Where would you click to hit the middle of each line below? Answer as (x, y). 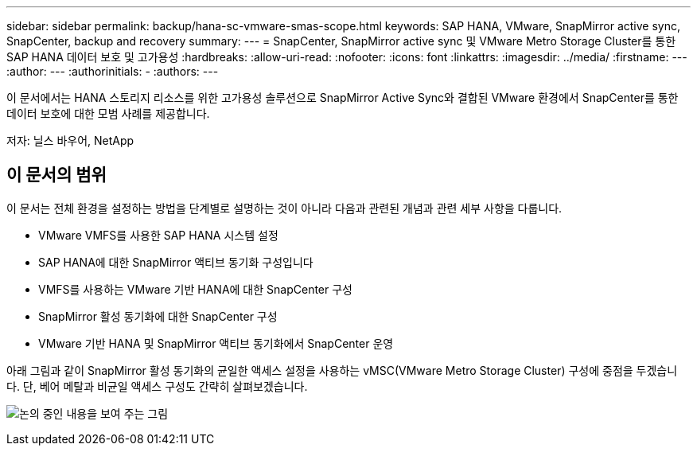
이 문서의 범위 (56, 175)
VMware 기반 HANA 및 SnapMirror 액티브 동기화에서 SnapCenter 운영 (216, 343)
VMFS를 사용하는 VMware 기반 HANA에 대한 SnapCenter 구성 (195, 289)
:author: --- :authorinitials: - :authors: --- (113, 71)
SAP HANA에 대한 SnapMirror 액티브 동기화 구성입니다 (176, 262)
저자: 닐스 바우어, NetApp (70, 140)
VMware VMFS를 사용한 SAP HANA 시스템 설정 (158, 235)
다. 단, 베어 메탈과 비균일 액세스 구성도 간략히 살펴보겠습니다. (157, 386)
